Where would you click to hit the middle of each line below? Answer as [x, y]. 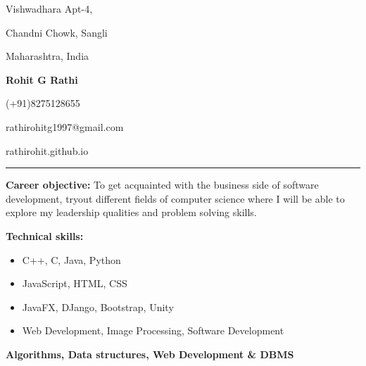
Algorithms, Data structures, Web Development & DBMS [150, 354]
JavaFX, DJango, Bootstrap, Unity [98, 307]
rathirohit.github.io [47, 150]
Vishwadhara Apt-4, [49, 8]
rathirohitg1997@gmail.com [65, 126]
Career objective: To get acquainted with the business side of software [162, 185]
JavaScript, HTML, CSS [75, 283]
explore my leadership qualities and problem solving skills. [131, 212]
